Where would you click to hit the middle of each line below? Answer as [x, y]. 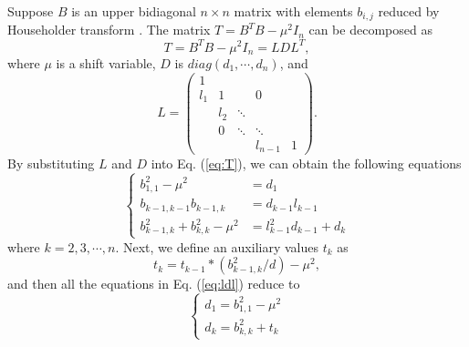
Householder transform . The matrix [109, 30]
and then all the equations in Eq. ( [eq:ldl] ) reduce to [154, 284]
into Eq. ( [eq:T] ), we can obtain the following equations [306, 163]
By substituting [51, 163]
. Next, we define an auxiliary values [217, 246]
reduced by [409, 11]
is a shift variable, [106, 63]
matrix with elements [293, 11]
